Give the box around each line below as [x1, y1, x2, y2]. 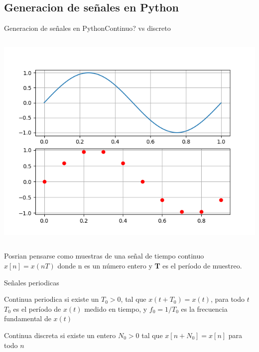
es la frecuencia [181, 303, 228, 314]
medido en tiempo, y [84, 303, 147, 314]
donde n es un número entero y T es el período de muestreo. [57, 260, 242, 270]
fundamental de [4, 313, 51, 324]
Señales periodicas [4, 277, 59, 287]
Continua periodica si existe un [4, 294, 99, 304]
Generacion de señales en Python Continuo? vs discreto [4, 23, 171, 33]
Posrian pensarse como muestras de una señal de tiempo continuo [4, 251, 204, 261]
